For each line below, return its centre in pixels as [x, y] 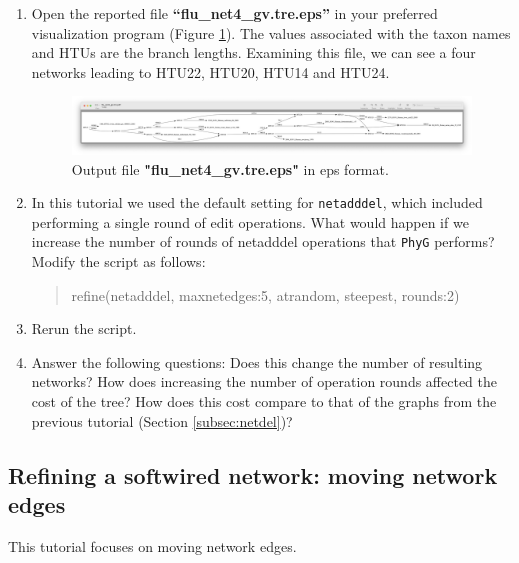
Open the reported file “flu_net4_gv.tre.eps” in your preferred [234, 13]
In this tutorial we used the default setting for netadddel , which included [257, 202]
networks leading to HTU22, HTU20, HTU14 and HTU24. [210, 71]
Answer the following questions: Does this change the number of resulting [257, 361]
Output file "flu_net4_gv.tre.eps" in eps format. [230, 168]
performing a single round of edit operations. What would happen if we [250, 221]
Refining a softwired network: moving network [253, 474]
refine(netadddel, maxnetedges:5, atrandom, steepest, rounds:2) [265, 294]
